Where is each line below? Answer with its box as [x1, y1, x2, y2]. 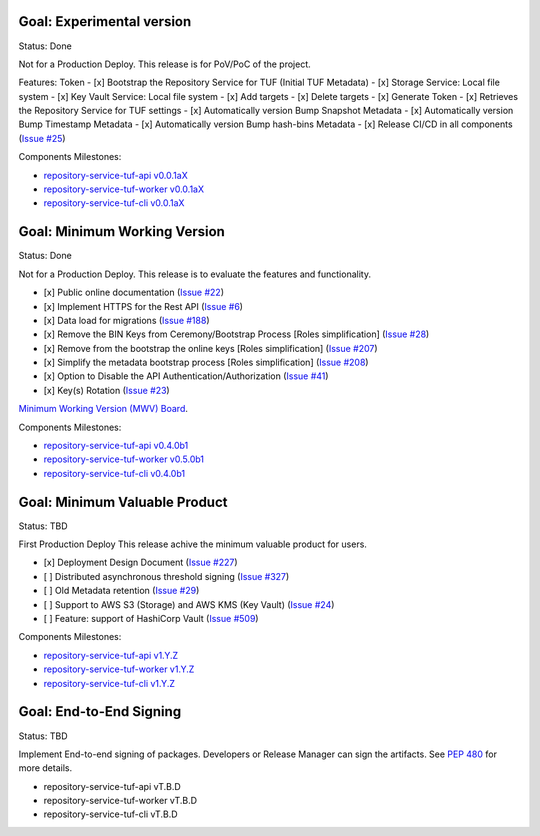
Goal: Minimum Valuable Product [18, 493, 228, 510]
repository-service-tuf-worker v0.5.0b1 [43, 453, 205, 465]
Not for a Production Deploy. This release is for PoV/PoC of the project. [18, 58, 312, 70]
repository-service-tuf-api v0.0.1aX [43, 169, 189, 181]
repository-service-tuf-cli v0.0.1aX [43, 197, 185, 209]
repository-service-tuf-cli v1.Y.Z [43, 677, 175, 689]
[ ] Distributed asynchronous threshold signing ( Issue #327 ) [43, 570, 290, 582]
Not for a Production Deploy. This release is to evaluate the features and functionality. [18, 268, 372, 280]
